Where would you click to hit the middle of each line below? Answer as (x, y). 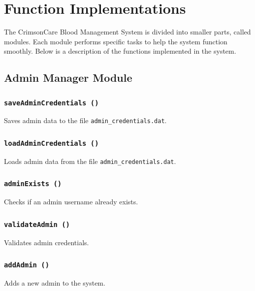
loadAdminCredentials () (51, 144)
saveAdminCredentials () (51, 103)
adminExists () (33, 184)
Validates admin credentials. (47, 242)
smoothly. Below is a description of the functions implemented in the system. (120, 51)
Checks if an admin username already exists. (71, 202)
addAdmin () (27, 265)
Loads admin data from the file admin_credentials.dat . (90, 161)
